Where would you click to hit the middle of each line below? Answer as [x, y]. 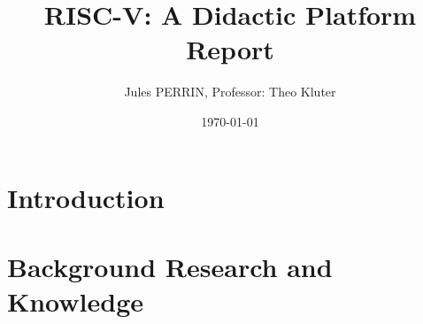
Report [230, 49]
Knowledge [76, 301]
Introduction [86, 197]
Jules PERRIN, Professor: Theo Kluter [230, 92]
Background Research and [170, 266]
